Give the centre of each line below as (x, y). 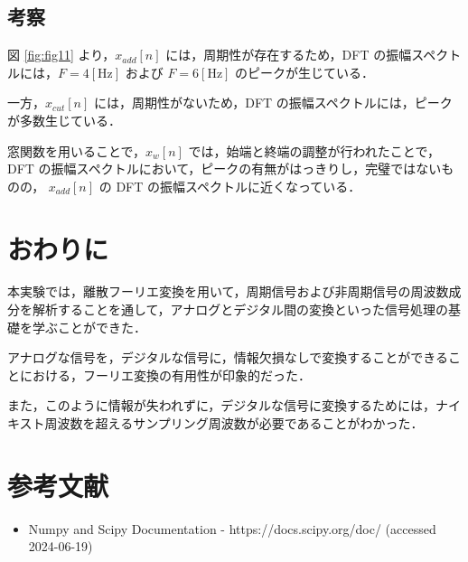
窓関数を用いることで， (77, 150)
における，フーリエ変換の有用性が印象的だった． (165, 375)
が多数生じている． (64, 120)
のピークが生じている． (305, 72)
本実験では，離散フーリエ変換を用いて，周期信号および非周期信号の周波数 (228, 291)
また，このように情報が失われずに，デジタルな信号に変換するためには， (222, 405)
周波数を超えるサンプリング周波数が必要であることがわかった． (234, 423)
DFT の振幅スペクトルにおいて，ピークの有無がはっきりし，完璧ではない (225, 169)
